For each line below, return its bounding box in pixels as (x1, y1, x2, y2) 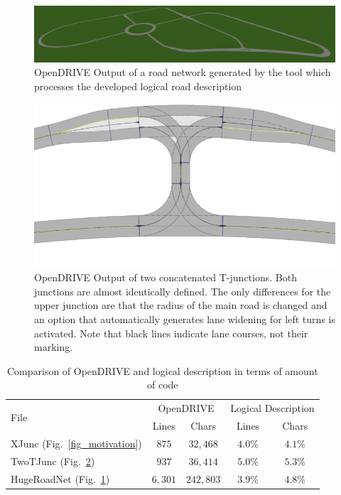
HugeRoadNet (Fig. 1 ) (11, 471, 110, 486)
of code (147, 377, 178, 392)
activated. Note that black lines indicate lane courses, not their (34, 325, 308, 340)
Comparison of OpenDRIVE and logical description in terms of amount (6, 363, 318, 378)
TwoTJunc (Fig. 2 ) (11, 453, 95, 468)
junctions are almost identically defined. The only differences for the (34, 283, 331, 298)
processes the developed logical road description (34, 78, 242, 93)
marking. (34, 339, 73, 354)
